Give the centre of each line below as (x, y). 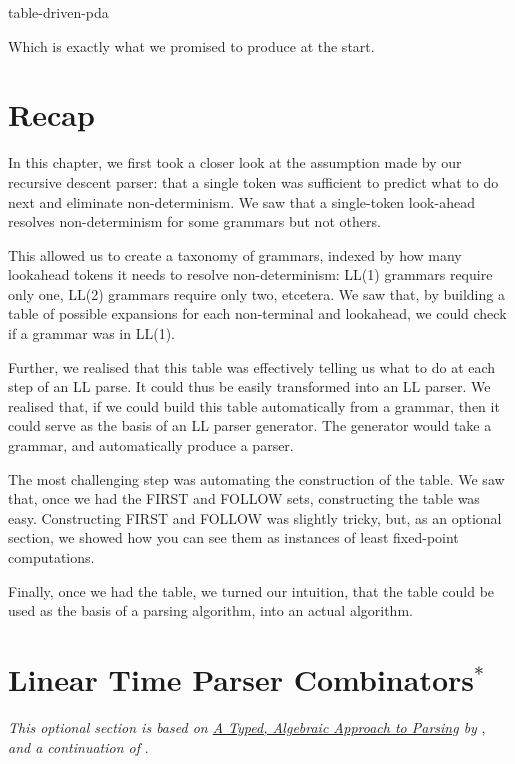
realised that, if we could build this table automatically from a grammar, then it (254, 405)
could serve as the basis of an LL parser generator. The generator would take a (250, 425)
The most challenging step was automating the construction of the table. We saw (256, 478)
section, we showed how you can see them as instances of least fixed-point (233, 537)
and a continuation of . (78, 746)
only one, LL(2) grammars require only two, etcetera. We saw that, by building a (256, 293)
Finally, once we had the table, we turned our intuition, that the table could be (251, 590)
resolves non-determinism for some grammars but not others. (194, 221)
